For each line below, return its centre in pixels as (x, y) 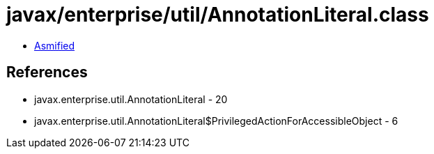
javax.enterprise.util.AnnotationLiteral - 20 (131, 99)
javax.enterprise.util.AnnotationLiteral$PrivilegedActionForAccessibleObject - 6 (216, 121)
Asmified (55, 45)
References (47, 72)
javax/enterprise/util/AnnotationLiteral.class (218, 15)
